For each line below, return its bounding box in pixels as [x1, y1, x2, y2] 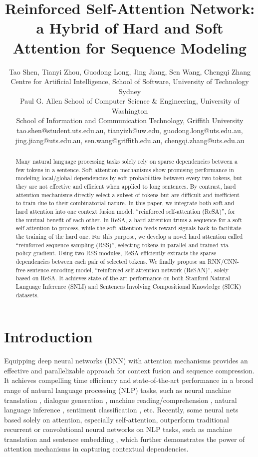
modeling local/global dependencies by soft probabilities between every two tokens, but [15, 174, 243, 182]
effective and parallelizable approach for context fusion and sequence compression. [4, 365, 255, 375]
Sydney [118, 86, 141, 96]
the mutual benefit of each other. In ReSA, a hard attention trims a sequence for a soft [15, 215, 242, 224]
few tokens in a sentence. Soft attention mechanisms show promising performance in [15, 165, 234, 174]
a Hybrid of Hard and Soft [36, 18, 224, 38]
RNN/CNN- [207, 257, 239, 265]
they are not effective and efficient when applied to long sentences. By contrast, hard [15, 182, 236, 191]
